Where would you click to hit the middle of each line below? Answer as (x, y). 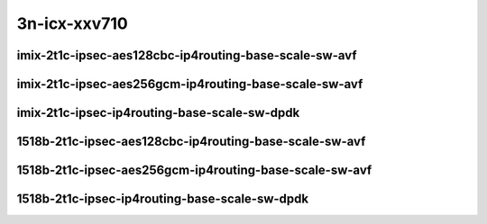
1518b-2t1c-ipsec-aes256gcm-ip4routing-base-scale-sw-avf (194, 170)
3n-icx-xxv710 (72, 23)
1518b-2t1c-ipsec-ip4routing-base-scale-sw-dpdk (163, 199)
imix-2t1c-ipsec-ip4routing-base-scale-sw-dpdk (158, 113)
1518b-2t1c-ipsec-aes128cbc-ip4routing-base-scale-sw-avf (191, 142)
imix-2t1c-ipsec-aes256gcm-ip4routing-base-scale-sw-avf (190, 84)
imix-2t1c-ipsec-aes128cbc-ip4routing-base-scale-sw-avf (187, 55)
